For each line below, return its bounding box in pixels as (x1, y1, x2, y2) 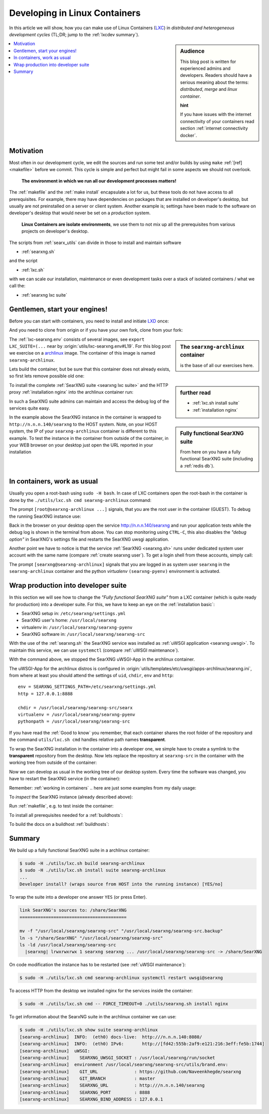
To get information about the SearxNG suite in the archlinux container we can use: (9, 1014, 177, 1020)
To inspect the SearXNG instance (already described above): (9, 794, 133, 800)
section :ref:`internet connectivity (180, 125, 248, 131)
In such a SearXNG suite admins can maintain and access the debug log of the (9, 398, 170, 404)
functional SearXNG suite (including (180, 456, 253, 462)
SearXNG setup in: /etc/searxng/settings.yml (21, 610, 126, 616)
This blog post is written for (180, 59, 236, 64)
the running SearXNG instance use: (9, 513, 81, 519)
